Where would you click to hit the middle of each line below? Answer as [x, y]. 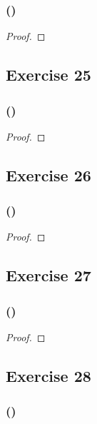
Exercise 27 [48, 275]
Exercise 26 [48, 175]
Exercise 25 [48, 75]
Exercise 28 [48, 375]
